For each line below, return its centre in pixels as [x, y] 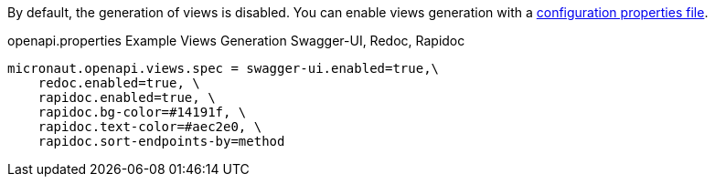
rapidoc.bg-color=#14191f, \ [142, 112]
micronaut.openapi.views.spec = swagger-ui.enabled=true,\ [224, 68]
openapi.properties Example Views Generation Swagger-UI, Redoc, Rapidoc [236, 41]
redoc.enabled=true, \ [119, 83]
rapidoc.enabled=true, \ [127, 97]
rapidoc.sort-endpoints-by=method [161, 141]
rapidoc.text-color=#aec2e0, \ [150, 127]
